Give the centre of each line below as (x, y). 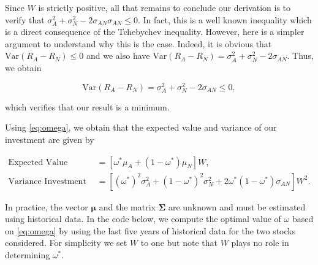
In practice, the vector (47, 206)
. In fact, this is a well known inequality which (225, 19)
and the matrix (127, 206)
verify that (25, 19)
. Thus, (300, 56)
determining (28, 255)
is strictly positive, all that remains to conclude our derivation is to (165, 7)
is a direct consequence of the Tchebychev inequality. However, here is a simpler (155, 32)
